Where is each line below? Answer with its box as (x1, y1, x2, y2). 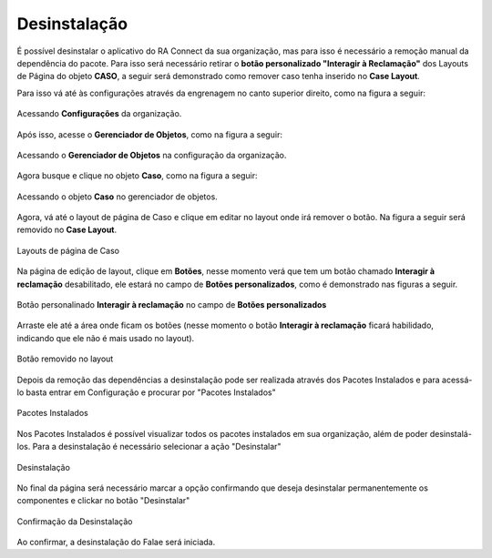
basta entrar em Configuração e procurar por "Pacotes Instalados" (26, 387, 277, 398)
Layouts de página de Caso (16, 245, 120, 256)
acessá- (442, 374, 473, 385)
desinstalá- (429, 428, 473, 439)
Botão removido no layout (16, 353, 114, 364)
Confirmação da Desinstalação (16, 515, 133, 527)
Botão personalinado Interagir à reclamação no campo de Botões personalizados (16, 299, 327, 310)
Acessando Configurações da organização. (16, 108, 182, 119)
